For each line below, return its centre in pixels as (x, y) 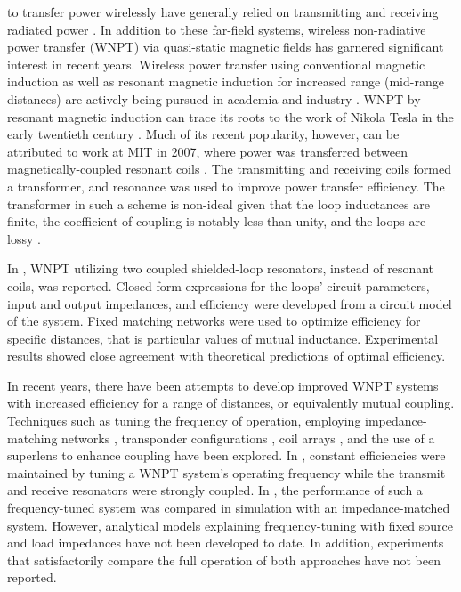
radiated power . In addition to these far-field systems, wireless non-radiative (217, 29)
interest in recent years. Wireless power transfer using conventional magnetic (216, 64)
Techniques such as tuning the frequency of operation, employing (184, 421)
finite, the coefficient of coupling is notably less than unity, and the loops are (217, 221)
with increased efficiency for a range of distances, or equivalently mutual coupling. (231, 403)
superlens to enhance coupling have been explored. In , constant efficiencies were (226, 455)
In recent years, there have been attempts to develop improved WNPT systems (223, 385)
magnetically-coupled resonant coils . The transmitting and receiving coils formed (230, 169)
